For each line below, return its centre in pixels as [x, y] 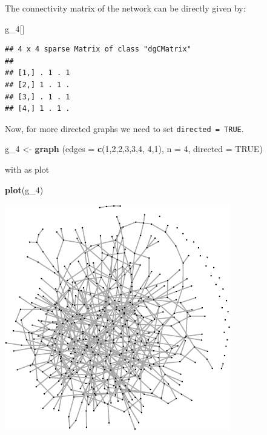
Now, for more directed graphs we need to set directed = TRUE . [124, 128]
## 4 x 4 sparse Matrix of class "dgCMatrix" [98, 49]
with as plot [27, 169]
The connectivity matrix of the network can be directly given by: [125, 8]
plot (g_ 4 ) [24, 189]
